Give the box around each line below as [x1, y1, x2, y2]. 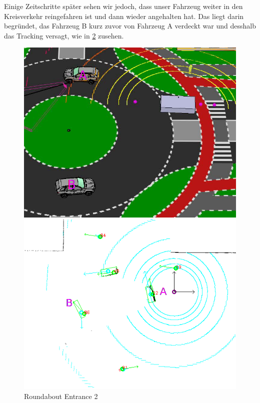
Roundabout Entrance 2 [24, 390, 98, 401]
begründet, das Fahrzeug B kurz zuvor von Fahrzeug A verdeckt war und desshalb [4, 20, 256, 31]
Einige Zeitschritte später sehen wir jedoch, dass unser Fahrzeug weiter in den [4, 1, 243, 11]
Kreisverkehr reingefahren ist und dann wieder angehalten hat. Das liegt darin [4, 10, 244, 21]
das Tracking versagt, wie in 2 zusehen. [4, 30, 124, 40]
